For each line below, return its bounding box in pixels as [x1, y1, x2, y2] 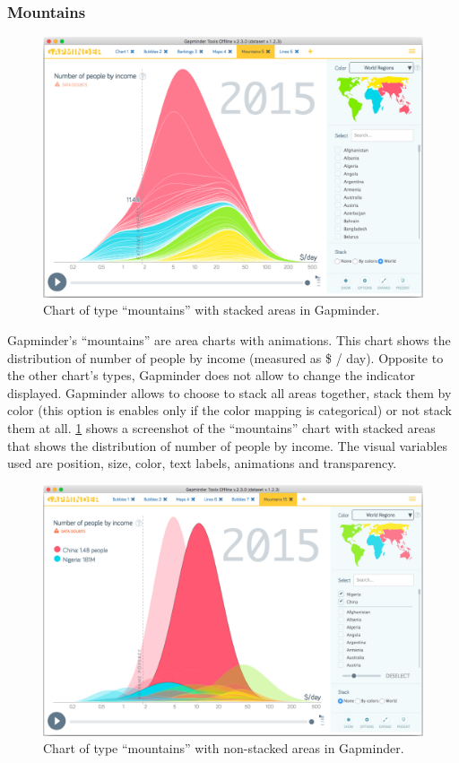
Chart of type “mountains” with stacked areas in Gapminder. [43, 300, 380, 319]
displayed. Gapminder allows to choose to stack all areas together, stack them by [7, 383, 452, 402]
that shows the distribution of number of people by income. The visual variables [7, 436, 447, 455]
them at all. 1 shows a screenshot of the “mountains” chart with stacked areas [7, 419, 436, 438]
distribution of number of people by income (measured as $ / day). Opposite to [7, 348, 444, 367]
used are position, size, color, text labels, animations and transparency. [7, 454, 397, 473]
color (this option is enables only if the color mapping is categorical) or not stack [7, 401, 452, 420]
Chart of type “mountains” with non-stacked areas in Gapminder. [43, 739, 404, 758]
